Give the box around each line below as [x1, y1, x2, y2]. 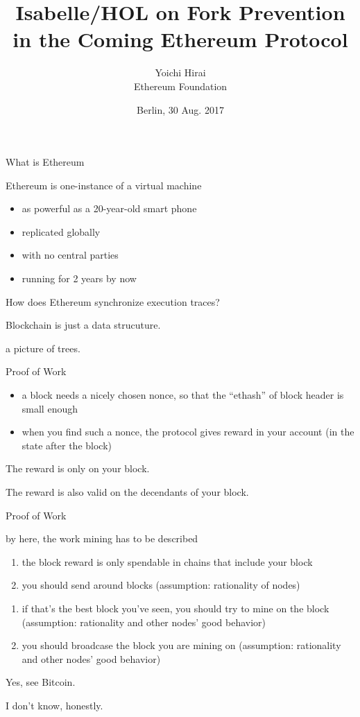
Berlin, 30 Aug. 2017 [137, 102, 224, 116]
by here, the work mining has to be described [6, 531, 198, 546]
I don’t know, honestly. [6, 698, 103, 712]
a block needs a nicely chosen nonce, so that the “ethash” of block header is [22, 388, 344, 402]
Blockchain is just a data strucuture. [6, 318, 161, 332]
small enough [22, 401, 78, 415]
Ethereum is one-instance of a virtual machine [6, 178, 202, 192]
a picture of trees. [6, 340, 80, 355]
